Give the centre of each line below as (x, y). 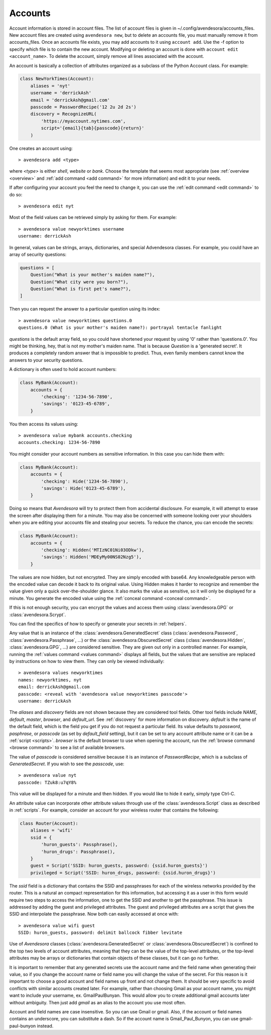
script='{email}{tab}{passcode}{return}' (93, 128)
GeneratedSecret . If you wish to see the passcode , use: (67, 764)
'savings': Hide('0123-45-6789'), (83, 489)
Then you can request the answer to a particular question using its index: (85, 309)
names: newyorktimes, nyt (50, 680)
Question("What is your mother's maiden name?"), (93, 275)
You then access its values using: (44, 424)
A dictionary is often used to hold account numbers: (63, 369)
